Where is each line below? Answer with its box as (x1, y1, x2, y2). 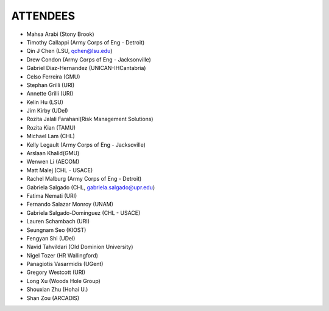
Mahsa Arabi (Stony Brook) (26, 30, 94, 38)
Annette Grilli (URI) (26, 90, 74, 97)
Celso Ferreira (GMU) (26, 73, 80, 80)
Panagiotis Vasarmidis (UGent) (26, 260, 104, 268)
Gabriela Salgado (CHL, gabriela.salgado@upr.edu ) (26, 183, 155, 191)
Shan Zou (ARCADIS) (26, 294, 80, 301)
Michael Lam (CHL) (26, 133, 76, 140)
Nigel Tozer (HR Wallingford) (26, 251, 99, 259)
